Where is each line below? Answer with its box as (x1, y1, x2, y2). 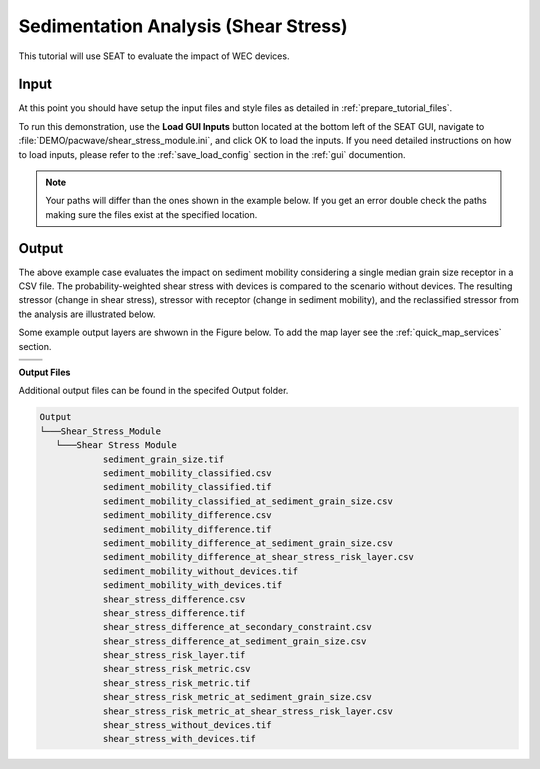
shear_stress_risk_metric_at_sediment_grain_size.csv (102, 691, 372, 703)
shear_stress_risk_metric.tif (102, 677, 251, 689)
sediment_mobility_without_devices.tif (102, 565, 299, 577)
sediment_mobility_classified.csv (102, 467, 272, 479)
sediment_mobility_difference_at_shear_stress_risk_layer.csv (102, 551, 415, 563)
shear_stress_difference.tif (102, 607, 246, 619)
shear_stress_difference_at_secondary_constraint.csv (102, 621, 372, 633)
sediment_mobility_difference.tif (102, 523, 272, 535)
